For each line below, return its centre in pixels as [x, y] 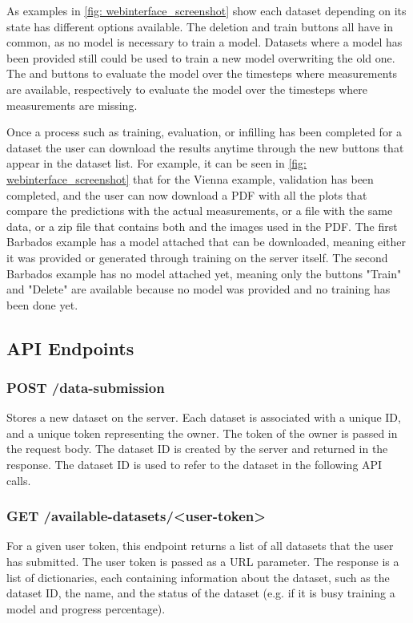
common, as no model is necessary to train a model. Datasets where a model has [204, 42]
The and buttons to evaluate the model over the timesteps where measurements [202, 73]
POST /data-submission [86, 387]
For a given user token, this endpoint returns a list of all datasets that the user [200, 546]
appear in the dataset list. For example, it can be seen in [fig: [157, 163]
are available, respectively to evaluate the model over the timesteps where [187, 89]
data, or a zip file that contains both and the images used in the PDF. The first [202, 226]
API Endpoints [70, 348]
